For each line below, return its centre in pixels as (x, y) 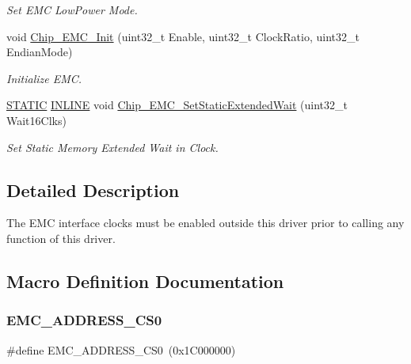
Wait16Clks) (36, 120)
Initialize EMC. (44, 78)
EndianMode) (40, 52)
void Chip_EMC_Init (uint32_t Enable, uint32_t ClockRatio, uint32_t (183, 36)
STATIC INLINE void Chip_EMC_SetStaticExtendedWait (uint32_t (177, 105)
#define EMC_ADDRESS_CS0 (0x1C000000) (121, 349)
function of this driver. (61, 238)
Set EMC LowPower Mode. (72, 9)
